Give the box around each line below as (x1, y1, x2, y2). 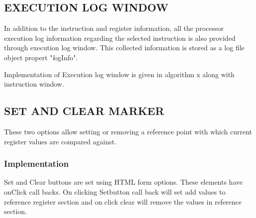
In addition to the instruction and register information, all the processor (4, 23, 224, 33)
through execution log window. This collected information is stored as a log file (4, 42, 245, 53)
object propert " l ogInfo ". (4, 52, 78, 62)
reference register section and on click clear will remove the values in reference (4, 196, 242, 207)
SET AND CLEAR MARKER (4, 103, 165, 118)
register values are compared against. (4, 136, 117, 146)
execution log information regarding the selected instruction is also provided (4, 32, 236, 43)
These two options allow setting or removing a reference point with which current (4, 126, 252, 136)
